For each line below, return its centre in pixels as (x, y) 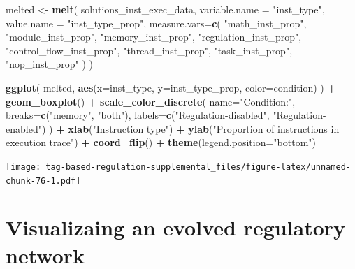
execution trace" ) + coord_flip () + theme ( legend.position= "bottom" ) (161, 142)
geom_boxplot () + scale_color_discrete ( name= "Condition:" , (151, 101)
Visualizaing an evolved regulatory (176, 227)
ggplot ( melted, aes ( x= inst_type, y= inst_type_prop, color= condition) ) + (171, 87)
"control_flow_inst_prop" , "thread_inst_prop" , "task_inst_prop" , (149, 50)
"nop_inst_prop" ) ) (49, 64)
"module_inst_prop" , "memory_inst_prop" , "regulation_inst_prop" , (154, 37)
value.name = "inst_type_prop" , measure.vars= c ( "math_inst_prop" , (156, 23)
